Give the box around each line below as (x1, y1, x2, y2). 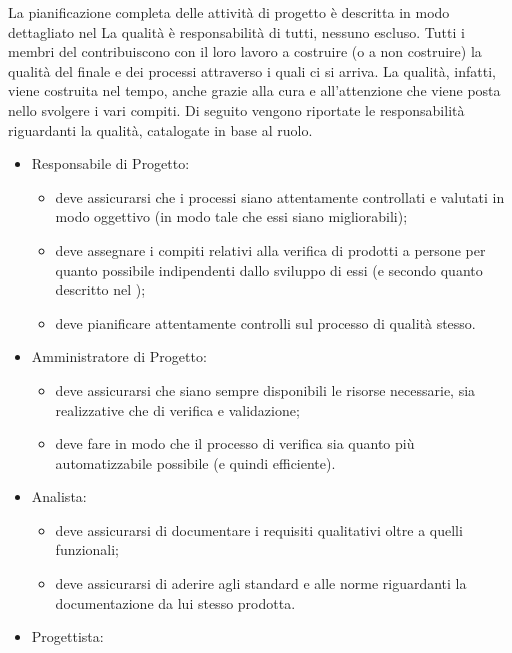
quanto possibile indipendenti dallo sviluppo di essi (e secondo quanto (55, 259, 483, 280)
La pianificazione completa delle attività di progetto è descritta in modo (8, 2, 450, 22)
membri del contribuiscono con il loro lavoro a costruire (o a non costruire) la (8, 41, 482, 62)
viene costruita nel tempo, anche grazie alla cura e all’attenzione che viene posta (8, 80, 501, 101)
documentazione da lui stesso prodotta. (55, 592, 296, 613)
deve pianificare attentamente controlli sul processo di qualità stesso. (55, 312, 476, 333)
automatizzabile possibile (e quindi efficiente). (55, 452, 336, 473)
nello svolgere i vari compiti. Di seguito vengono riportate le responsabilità (8, 99, 465, 120)
